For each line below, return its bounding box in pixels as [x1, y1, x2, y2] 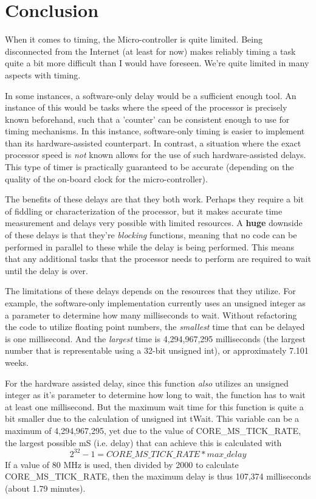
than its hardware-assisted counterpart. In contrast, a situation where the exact [5, 136, 301, 149]
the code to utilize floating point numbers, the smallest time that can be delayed [5, 320, 305, 333]
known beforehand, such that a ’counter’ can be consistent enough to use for [5, 112, 290, 125]
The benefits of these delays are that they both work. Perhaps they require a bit [5, 193, 304, 205]
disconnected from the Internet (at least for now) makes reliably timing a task [5, 44, 296, 57]
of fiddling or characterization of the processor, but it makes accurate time [5, 204, 283, 217]
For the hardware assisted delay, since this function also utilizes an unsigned [5, 376, 289, 389]
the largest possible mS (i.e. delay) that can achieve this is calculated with [5, 436, 282, 449]
